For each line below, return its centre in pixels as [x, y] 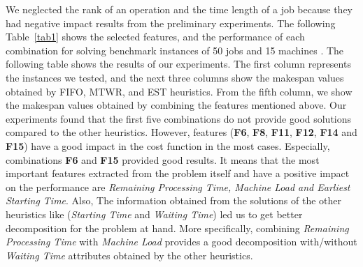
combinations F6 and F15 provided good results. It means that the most [163, 159]
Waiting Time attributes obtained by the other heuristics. [129, 255]
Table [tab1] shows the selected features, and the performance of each [155, 37]
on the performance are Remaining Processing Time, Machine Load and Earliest [178, 186]
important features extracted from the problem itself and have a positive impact [178, 173]
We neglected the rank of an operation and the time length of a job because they [179, 9]
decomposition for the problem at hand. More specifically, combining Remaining [177, 228]
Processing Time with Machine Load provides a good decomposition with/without [181, 242]
